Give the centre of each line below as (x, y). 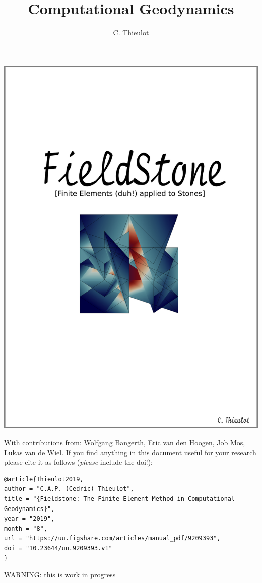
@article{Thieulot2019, (44, 479)
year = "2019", (29, 519)
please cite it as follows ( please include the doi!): (79, 462)
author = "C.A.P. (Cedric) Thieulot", (69, 489)
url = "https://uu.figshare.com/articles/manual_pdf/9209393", (112, 538)
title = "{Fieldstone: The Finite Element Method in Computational (120, 499)
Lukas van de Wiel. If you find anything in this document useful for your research (130, 452)
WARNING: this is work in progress (60, 575)
